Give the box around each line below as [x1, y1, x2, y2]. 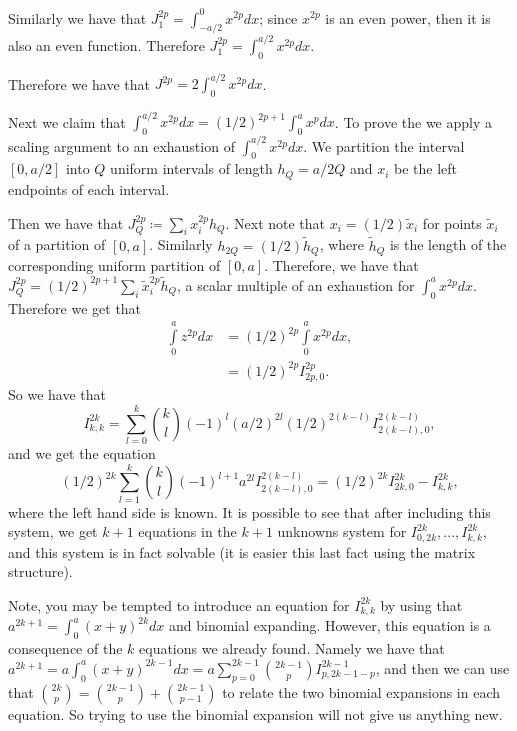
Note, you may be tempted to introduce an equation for [8, 594, 350, 615]
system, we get [8, 521, 98, 542]
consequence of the [8, 638, 123, 659]
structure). [8, 561, 73, 582]
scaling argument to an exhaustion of [8, 135, 235, 156]
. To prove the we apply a [334, 111, 492, 132]
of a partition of [8, 234, 106, 255]
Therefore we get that [8, 297, 142, 318]
